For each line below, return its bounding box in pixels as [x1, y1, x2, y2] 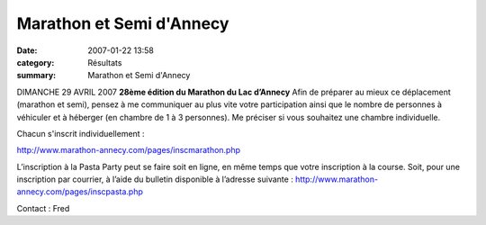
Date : [16, 45, 38, 56]
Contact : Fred [16, 202, 70, 213]
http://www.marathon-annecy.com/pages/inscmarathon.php [16, 145, 241, 156]
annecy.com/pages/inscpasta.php [16, 186, 144, 197]
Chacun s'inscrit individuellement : [16, 128, 145, 139]
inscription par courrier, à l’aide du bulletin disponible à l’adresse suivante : [16, 174, 294, 184]
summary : [16, 70, 57, 81]
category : [16, 57, 55, 67]
